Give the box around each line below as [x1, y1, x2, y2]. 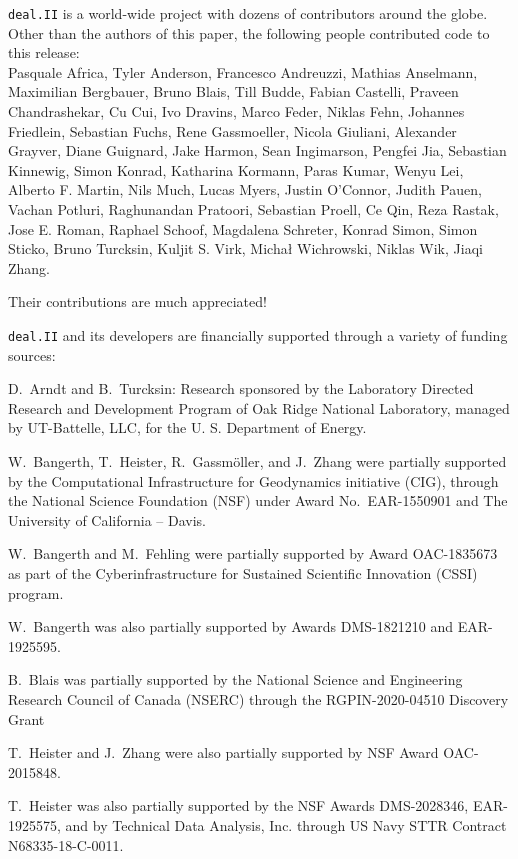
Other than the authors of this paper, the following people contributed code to [8, 22, 490, 43]
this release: [8, 42, 80, 63]
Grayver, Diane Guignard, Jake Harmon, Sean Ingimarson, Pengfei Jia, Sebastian [8, 140, 507, 161]
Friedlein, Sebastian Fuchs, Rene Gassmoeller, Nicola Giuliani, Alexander [8, 120, 457, 141]
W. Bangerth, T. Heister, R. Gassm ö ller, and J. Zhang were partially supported [8, 451, 507, 471]
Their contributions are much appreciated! [8, 291, 267, 312]
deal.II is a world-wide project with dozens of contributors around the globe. [8, 3, 488, 23]
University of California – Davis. [8, 509, 207, 530]
